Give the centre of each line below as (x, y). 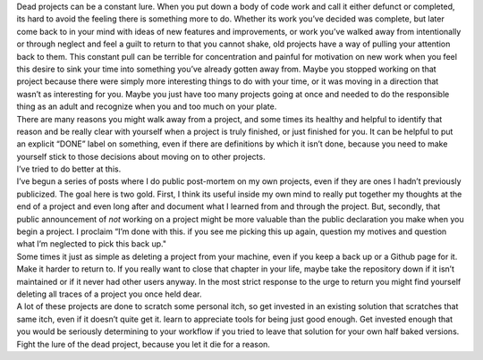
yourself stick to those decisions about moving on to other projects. (141, 156)
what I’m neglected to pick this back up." (92, 244)
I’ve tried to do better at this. (69, 169)
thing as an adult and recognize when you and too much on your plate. (147, 106)
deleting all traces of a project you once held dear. (109, 294)
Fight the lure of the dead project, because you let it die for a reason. (143, 344)
